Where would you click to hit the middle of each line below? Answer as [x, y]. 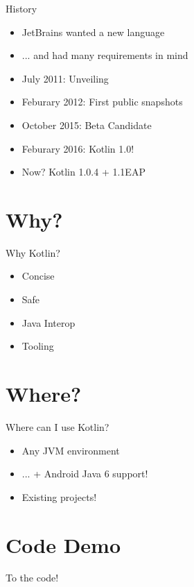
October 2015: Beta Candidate [87, 125]
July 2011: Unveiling [65, 78]
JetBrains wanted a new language [93, 32]
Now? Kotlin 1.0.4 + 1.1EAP [83, 172]
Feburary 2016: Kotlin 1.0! [78, 148]
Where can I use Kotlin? [58, 426]
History [21, 8]
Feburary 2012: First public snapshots [102, 102]
